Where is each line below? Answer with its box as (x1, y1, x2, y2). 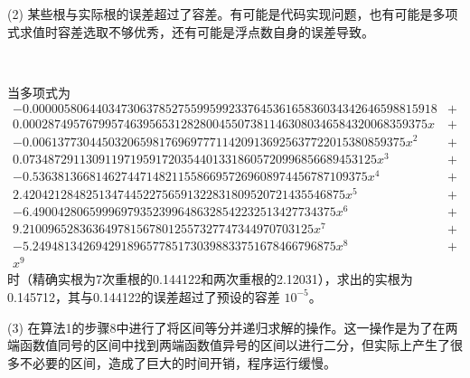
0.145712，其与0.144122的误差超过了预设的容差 (7, 287, 280, 306)
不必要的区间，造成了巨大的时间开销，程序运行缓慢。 (19, 353, 336, 372)
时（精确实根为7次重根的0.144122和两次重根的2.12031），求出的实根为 (7, 269, 413, 288)
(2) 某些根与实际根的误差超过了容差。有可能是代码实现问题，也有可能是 (7, 5, 433, 23)
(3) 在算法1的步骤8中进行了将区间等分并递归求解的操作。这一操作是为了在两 (7, 317, 458, 336)
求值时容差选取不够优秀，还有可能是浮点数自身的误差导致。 (19, 22, 374, 41)
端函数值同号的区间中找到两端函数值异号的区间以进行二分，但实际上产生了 (7, 335, 450, 354)
